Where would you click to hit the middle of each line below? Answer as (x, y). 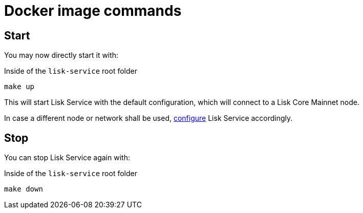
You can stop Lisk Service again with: (67, 158)
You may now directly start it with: (61, 55)
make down (24, 189)
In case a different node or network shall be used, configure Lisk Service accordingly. (148, 118)
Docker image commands (93, 11)
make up (19, 87)
